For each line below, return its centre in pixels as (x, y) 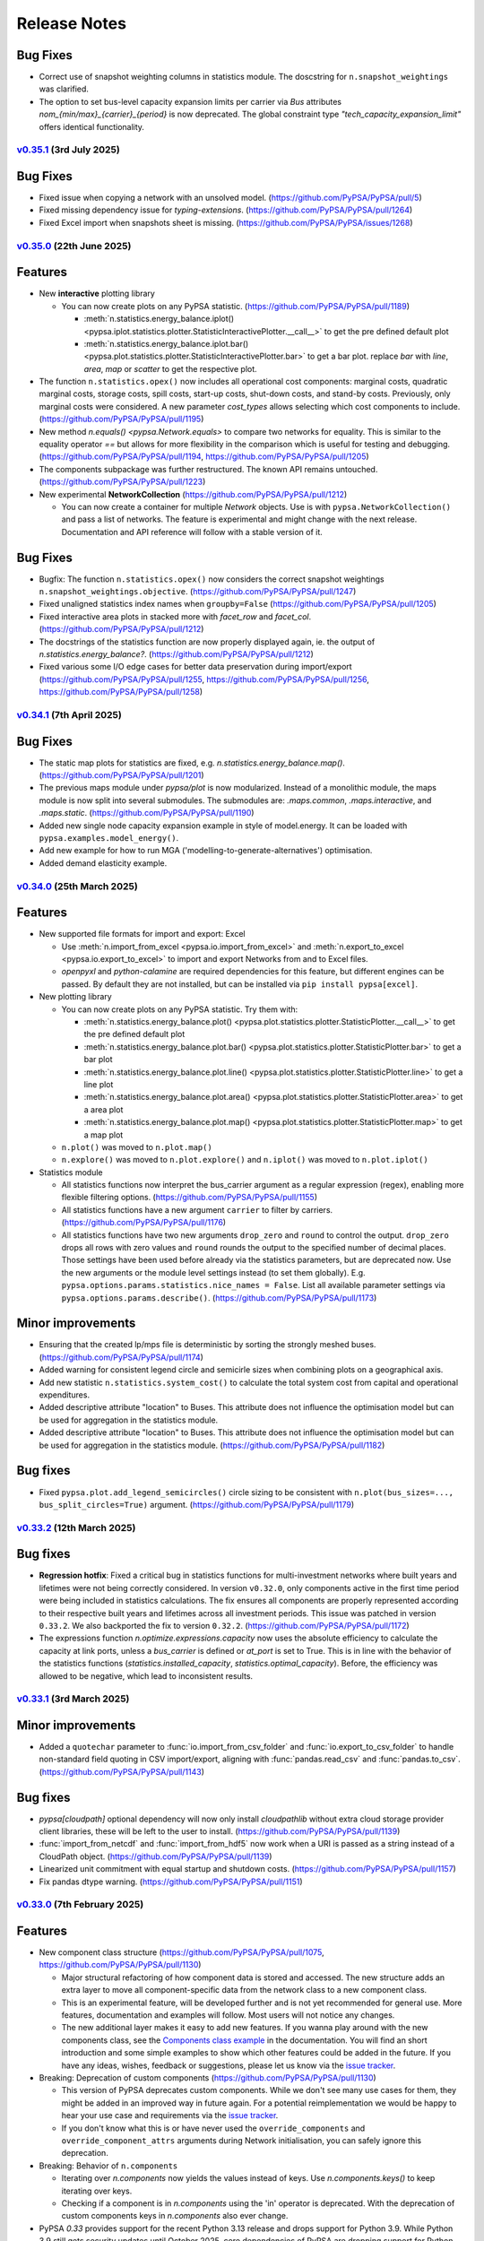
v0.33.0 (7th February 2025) (80, 1905)
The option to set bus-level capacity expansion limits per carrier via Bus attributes (190, 101)
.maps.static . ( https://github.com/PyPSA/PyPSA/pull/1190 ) (147, 813)
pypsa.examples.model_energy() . (109, 838)
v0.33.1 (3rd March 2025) (73, 1699)
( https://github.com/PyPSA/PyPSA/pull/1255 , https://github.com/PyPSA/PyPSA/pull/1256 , (204, 679)
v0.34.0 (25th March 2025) (77, 886)
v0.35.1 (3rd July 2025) (68, 150)
